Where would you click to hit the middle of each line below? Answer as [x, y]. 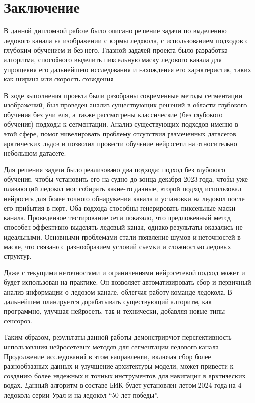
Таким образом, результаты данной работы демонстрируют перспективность [118, 337]
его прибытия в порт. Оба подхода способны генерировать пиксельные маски [120, 208]
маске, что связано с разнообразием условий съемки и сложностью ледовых [118, 246]
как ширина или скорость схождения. [60, 79]
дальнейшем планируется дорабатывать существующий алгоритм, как [108, 301]
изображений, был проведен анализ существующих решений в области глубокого [126, 105]
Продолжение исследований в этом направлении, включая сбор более [108, 356]
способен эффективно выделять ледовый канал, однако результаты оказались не [123, 227]
